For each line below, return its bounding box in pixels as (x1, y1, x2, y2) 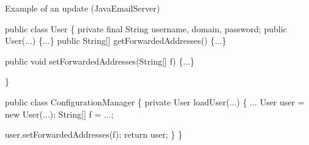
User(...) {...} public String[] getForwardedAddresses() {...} (5, 34, 226, 47)
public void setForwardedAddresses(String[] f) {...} (5, 54, 195, 67)
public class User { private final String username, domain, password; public (5, 22, 287, 35)
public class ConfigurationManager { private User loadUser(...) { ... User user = (5, 95, 305, 108)
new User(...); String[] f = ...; (5, 107, 114, 120)
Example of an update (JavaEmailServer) (5, 2, 160, 14)
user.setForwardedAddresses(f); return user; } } (5, 128, 182, 141)
